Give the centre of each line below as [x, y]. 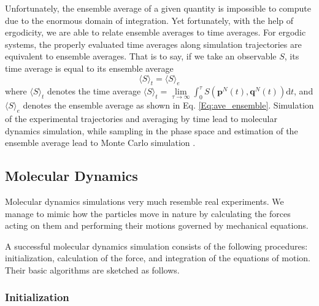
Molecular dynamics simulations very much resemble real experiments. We [144, 201]
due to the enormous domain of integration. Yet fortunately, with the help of [149, 20]
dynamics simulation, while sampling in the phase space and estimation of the [152, 130]
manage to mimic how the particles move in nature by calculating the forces [148, 213]
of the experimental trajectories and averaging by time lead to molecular [141, 118]
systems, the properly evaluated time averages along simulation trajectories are [153, 44]
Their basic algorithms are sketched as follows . [92, 270]
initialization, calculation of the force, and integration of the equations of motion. [158, 258]
